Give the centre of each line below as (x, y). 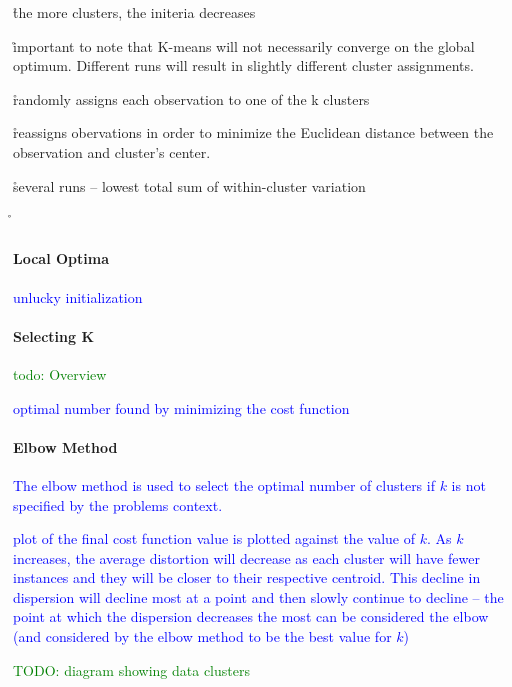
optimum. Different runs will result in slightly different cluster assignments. (243, 65)
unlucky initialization (78, 296)
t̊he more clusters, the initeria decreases (134, 12)
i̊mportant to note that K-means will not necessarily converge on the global (244, 45)
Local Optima (61, 258)
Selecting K (54, 335)
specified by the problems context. (118, 504)
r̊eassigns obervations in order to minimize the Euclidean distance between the (253, 132)
